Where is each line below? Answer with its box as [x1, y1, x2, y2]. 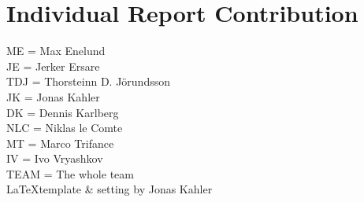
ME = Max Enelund [6, 42, 106, 59]
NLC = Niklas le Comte [6, 119, 123, 136]
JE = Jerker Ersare [6, 57, 100, 74]
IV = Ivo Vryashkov [6, 150, 103, 167]
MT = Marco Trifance [6, 134, 114, 151]
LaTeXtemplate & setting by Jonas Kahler [6, 181, 213, 197]
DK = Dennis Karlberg [6, 104, 119, 120]
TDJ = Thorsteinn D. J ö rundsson [6, 73, 170, 90]
